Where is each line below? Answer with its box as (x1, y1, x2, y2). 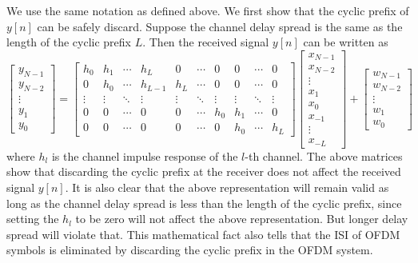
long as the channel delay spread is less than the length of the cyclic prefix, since (6, 194, 402, 211)
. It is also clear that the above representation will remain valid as (65, 178, 389, 195)
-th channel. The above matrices (245, 147, 403, 164)
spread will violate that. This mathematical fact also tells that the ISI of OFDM (6, 225, 400, 242)
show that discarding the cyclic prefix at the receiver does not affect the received (6, 163, 401, 180)
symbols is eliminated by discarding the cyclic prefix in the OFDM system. (6, 241, 373, 258)
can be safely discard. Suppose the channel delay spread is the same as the (37, 18, 403, 34)
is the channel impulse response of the (51, 147, 238, 164)
